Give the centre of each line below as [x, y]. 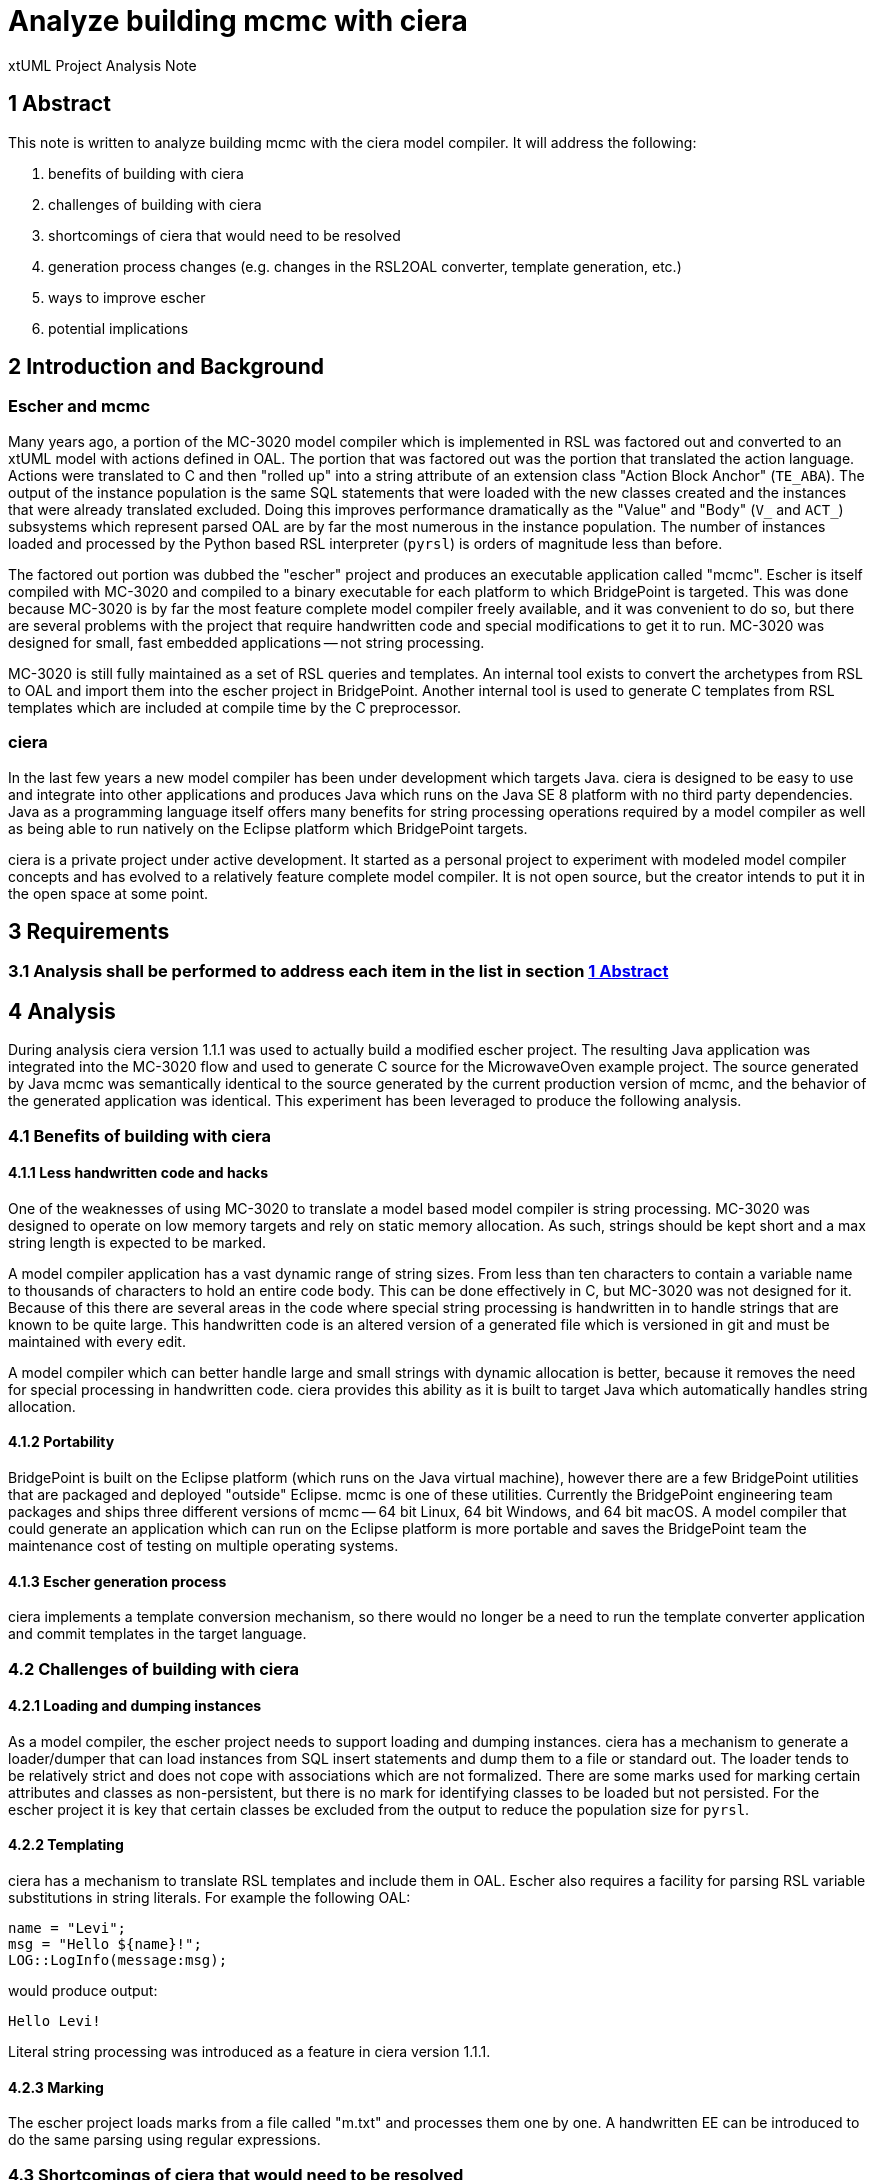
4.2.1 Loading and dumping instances [135, 1706]
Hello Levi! [54, 2021]
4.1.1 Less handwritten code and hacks [138, 1173]
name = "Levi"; [67, 1928]
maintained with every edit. [97, 1341]
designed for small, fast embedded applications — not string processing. [246, 642]
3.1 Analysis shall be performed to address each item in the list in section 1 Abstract [338, 971]
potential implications [118, 328]
